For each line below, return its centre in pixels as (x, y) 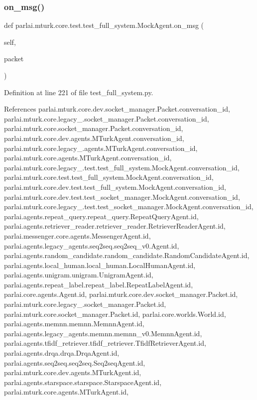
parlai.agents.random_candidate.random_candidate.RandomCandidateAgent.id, (127, 255)
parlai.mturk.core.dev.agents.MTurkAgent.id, (73, 372)
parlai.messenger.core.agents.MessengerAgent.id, (77, 235)
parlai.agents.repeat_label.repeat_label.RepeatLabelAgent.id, (99, 284)
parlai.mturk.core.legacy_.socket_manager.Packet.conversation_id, (107, 118)
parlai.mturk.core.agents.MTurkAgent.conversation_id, (88, 158)
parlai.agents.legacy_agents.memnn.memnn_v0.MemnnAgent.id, (103, 333)
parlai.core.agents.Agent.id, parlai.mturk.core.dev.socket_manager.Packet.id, (121, 294)
